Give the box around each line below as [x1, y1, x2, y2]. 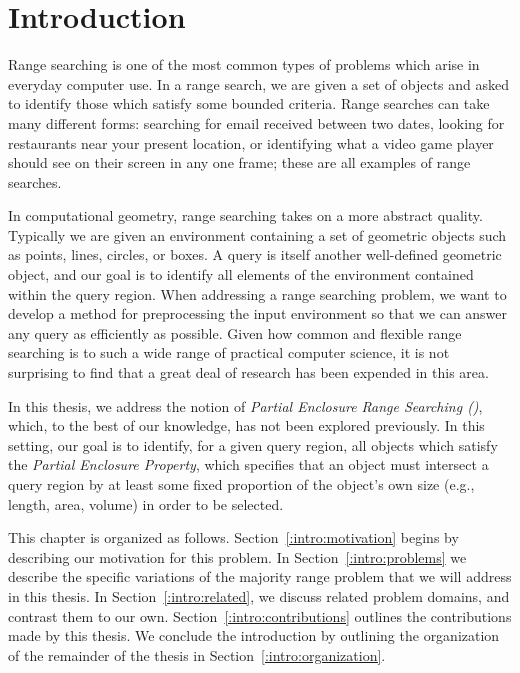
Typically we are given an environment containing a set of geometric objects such [8, 224, 507, 245]
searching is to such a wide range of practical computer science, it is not [8, 342, 450, 363]
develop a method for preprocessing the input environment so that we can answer [8, 303, 508, 324]
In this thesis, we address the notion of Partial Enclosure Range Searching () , [8, 395, 483, 416]
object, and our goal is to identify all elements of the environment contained [8, 264, 474, 285]
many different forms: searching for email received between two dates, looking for [8, 112, 505, 133]
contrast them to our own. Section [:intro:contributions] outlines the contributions [8, 605, 512, 626]
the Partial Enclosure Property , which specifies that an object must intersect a [8, 454, 489, 475]
